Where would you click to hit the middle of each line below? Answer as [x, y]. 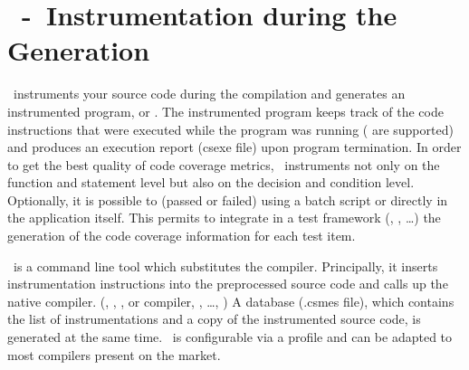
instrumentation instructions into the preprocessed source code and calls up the [228, 284]
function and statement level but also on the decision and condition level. [211, 182]
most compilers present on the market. [114, 354]
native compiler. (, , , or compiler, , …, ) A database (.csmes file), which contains [231, 301]
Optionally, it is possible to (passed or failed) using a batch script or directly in [228, 199]
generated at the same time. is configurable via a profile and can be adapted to [230, 337]
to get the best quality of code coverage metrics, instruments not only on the [224, 164]
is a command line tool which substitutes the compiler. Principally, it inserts [225, 266]
